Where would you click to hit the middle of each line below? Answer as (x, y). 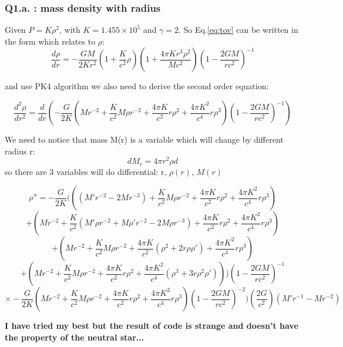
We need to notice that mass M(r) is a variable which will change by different (144, 139)
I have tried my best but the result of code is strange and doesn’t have (152, 326)
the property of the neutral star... (75, 337)
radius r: (20, 151)
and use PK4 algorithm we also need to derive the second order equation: (137, 86)
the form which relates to (50, 41)
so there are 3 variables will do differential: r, (86, 171)
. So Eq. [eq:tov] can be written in (238, 30)
